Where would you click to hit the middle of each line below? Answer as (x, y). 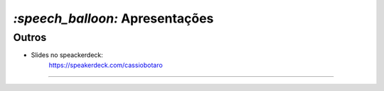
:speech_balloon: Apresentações (113, 18)
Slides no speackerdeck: (67, 55)
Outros (30, 37)
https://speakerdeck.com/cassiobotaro (106, 65)
